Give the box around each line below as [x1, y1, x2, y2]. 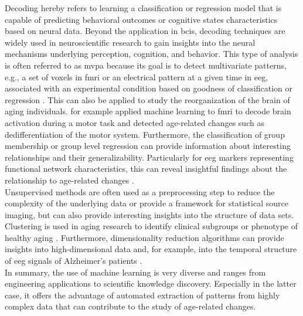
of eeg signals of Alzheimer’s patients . [5, 254, 142, 267]
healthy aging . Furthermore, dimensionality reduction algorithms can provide [5, 231, 284, 243]
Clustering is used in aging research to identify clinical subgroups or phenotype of [5, 220, 298, 232]
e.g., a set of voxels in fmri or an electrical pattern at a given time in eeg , [5, 70, 268, 83]
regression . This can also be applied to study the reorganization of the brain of [5, 93, 290, 106]
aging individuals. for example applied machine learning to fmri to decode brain [5, 105, 291, 117]
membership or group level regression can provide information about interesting [5, 140, 291, 152]
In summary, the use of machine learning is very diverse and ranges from [5, 266, 266, 278]
